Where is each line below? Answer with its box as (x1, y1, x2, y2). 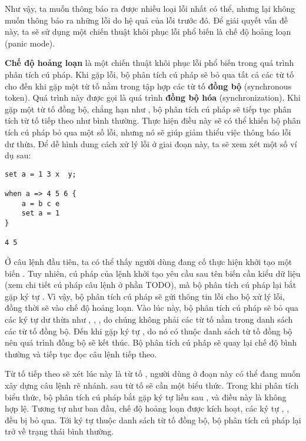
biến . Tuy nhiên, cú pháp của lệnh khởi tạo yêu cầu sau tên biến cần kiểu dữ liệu (5, 267, 301, 279)
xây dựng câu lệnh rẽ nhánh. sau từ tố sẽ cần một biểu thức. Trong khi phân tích (5, 379, 299, 391)
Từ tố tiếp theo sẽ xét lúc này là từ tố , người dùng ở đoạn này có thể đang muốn (5, 367, 301, 380)
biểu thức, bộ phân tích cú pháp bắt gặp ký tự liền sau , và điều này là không (5, 390, 287, 403)
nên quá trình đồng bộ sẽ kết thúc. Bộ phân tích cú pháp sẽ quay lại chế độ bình (5, 336, 297, 349)
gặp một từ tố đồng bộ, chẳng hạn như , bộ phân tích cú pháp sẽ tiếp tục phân (5, 102, 292, 115)
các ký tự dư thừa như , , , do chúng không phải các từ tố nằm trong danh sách (5, 313, 293, 325)
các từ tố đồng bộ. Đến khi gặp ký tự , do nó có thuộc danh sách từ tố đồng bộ (5, 324, 292, 337)
